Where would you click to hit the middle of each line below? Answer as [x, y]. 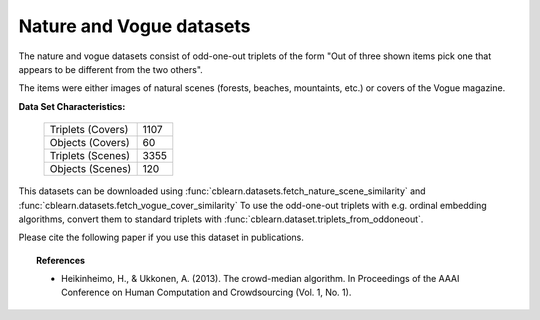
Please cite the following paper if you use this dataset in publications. [161, 237]
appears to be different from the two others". [111, 69]
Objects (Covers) [89, 143]
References [60, 260]
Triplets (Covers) [89, 130]
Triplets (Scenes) [89, 156]
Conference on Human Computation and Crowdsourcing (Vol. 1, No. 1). [206, 292]
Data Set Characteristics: [72, 106]
